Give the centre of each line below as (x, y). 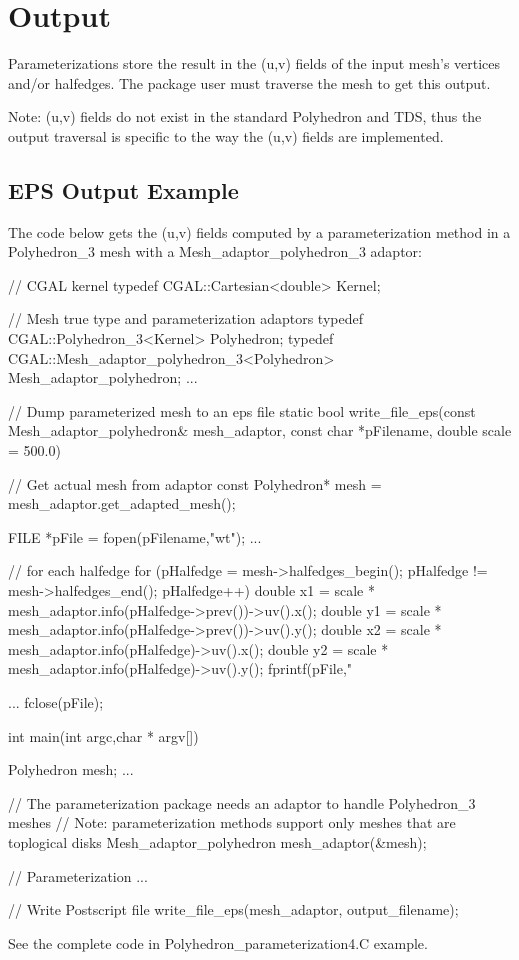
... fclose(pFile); (56, 701)
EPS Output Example (123, 189)
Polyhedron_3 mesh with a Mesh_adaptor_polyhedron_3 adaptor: (215, 251)
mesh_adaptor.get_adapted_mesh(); (122, 503)
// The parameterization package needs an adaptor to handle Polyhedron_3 (242, 802)
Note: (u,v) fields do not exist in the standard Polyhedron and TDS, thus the (245, 116)
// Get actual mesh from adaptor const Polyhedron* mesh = (195, 483)
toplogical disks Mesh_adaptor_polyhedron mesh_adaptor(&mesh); (217, 841)
